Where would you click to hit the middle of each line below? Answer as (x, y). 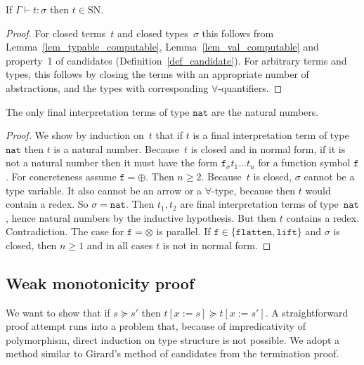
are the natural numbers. (265, 111)
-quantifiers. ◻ (250, 87)
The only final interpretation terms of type (98, 111)
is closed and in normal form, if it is (268, 148)
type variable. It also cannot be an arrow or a (104, 190)
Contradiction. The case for (65, 231)
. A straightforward (307, 312)
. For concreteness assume (61, 176)
